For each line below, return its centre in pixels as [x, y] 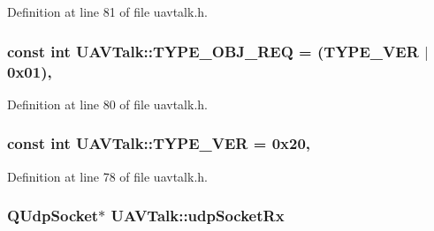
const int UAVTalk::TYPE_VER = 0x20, [159, 143]
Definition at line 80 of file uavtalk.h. [107, 104]
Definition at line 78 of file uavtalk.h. [107, 176]
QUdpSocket [53, 216]
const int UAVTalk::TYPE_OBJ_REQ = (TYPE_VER [213, 51]
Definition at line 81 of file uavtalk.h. [107, 11]
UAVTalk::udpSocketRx [198, 216]
